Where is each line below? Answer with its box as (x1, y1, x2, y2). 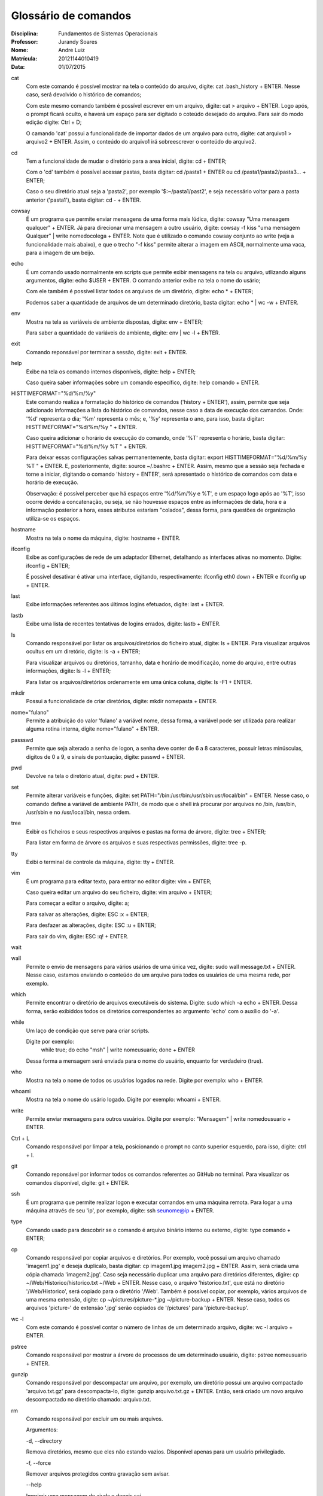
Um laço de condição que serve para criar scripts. (26, 1027, 150, 1034)
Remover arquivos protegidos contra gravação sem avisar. (26, 1470, 170, 1477)
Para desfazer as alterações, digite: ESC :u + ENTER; (26, 922, 157, 929)
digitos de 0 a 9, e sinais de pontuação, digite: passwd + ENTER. (26, 753, 185, 760)
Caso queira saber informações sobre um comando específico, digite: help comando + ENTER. (26, 379, 260, 386)
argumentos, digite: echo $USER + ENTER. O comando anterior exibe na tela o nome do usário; (26, 277, 261, 284)
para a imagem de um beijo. (26, 249, 95, 256)
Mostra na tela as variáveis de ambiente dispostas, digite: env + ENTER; (26, 318, 203, 326)
